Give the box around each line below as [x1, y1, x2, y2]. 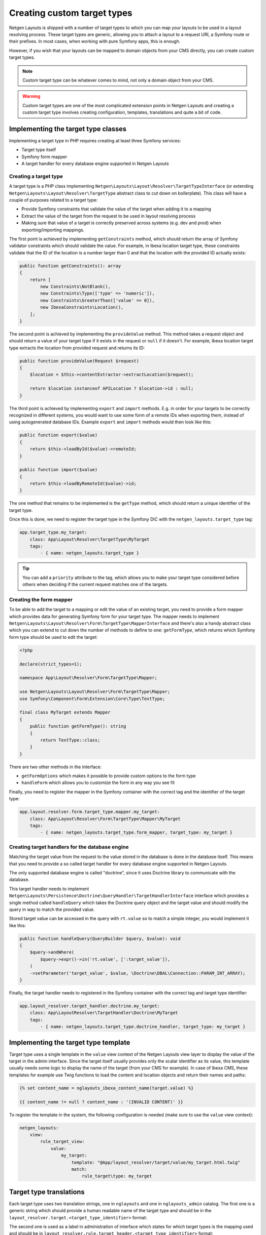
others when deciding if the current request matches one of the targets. [22, 581, 168, 587]
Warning [22, 93, 40, 99]
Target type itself [21, 147, 56, 153]
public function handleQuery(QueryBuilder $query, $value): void [19, 936, 181, 941]
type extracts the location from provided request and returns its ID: [9, 345, 145, 351]
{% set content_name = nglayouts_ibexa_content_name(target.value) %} [19, 1085, 194, 1091]
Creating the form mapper [9, 596, 73, 603]
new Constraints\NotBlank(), [40, 284, 111, 289]
